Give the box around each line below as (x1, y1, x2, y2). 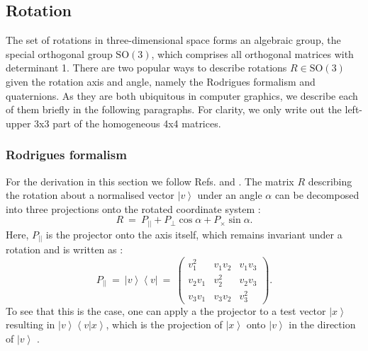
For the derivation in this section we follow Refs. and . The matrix (6, 173, 294, 188)
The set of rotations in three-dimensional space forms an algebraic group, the (6, 33, 341, 47)
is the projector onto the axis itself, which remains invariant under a (45, 226, 342, 241)
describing (308, 173, 352, 188)
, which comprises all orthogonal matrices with (151, 46, 354, 61)
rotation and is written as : (6, 242, 123, 257)
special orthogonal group (6, 46, 113, 61)
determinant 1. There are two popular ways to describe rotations (6, 60, 287, 75)
